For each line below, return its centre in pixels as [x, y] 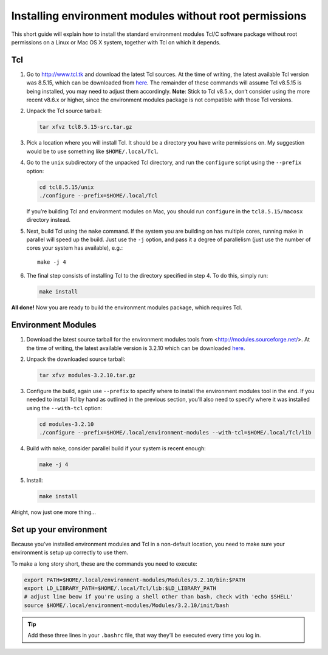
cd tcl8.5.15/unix [67, 187]
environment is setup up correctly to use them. [70, 552]
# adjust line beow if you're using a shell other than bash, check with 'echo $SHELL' [159, 597]
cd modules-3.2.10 [67, 424]
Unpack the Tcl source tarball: [64, 111]
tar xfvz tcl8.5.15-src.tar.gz [86, 127]
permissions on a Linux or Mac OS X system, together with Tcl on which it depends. [116, 42]
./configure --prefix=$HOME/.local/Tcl [98, 195]
